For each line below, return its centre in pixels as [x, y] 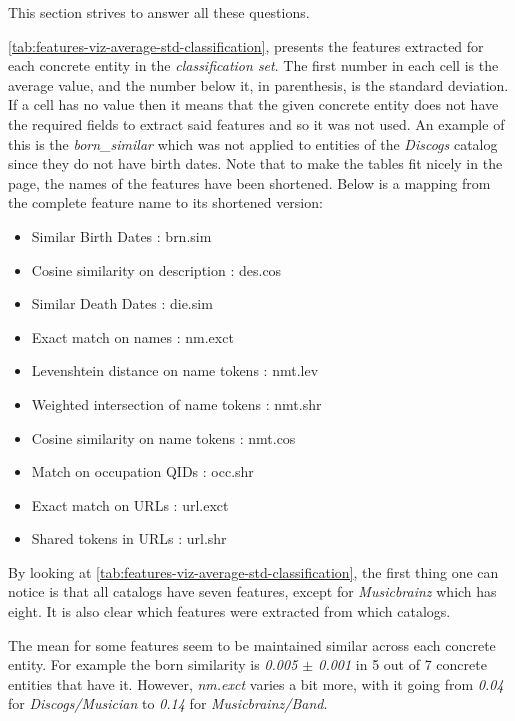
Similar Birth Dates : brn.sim [121, 235]
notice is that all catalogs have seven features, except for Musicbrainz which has [252, 591]
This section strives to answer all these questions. [159, 12]
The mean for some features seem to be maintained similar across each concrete [252, 644]
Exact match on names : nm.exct [132, 336]
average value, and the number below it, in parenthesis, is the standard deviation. [258, 84]
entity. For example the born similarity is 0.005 [153, 664]
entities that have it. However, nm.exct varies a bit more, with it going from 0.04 [256, 683]
